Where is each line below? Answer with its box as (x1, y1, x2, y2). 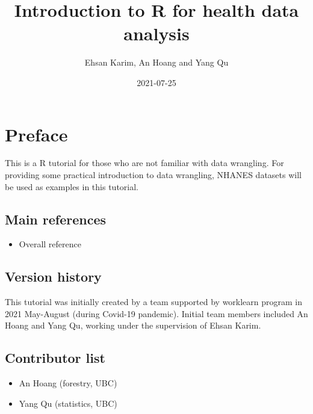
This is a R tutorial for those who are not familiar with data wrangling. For (5, 156, 284, 169)
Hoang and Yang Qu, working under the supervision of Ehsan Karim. (5, 319, 261, 332)
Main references (5, 209, 107, 228)
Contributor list (5, 348, 105, 367)
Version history (5, 267, 102, 286)
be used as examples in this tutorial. (5, 180, 139, 193)
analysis (123, 21, 190, 46)
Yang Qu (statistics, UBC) (19, 397, 117, 409)
